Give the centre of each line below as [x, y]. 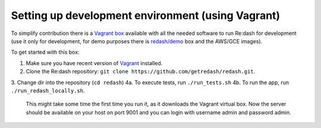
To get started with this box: [45, 52]
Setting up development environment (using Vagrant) [146, 15]
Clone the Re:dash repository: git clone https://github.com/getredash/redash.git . [141, 72]
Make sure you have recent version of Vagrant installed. [94, 63]
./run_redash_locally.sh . [48, 90]
